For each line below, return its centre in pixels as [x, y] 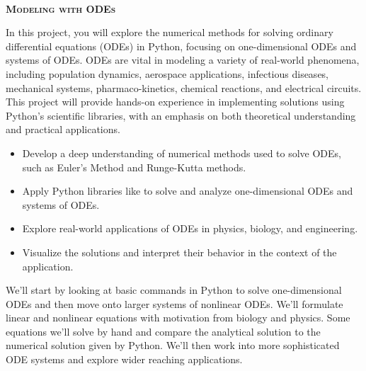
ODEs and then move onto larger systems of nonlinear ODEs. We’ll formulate [175, 303]
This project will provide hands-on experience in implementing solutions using [175, 102]
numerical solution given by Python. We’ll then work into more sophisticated [173, 345]
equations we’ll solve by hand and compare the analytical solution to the [163, 331]
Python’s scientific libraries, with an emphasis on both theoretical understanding [181, 115]
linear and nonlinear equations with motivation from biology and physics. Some [178, 318]
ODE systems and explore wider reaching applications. [124, 359]
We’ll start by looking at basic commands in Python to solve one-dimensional [174, 290]
